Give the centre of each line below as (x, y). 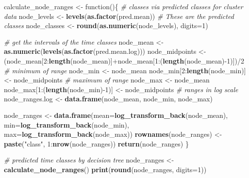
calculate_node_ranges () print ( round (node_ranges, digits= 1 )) (105, 169)
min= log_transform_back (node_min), (66, 124)
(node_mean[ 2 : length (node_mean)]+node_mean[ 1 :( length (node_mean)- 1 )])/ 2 (124, 60)
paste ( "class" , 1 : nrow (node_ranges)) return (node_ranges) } (96, 143)
